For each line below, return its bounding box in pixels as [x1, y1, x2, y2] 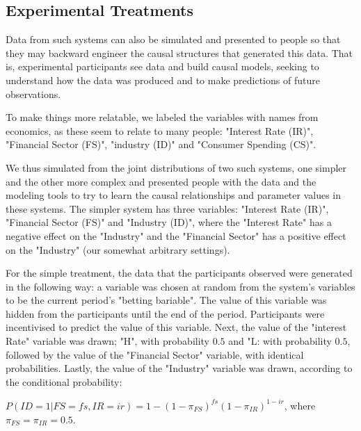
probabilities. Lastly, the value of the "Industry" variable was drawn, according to [6, 361, 353, 375]
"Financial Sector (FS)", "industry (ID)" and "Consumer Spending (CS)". [6, 137, 316, 152]
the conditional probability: [6, 374, 122, 389]
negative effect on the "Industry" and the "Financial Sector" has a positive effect [6, 228, 346, 243]
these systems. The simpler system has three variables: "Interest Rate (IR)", [6, 201, 329, 215]
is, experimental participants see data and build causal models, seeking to [6, 59, 319, 74]
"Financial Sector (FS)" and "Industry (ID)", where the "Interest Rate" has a [6, 215, 332, 229]
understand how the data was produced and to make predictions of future [6, 72, 320, 87]
